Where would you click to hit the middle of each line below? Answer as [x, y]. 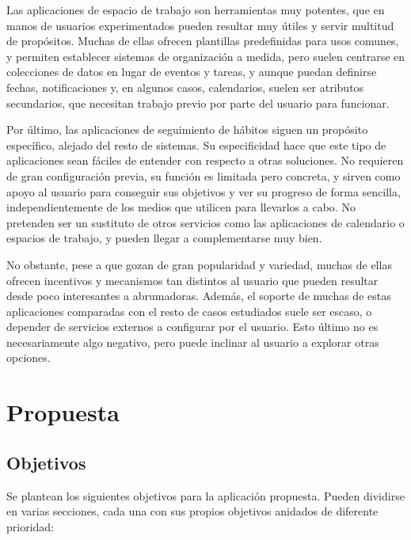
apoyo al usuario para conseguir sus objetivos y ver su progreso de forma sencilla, [204, 191]
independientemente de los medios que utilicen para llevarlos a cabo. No [181, 207]
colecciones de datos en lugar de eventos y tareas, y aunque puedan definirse [192, 72]
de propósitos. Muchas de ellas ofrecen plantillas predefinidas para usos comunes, [203, 41]
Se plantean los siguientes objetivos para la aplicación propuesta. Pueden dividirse [205, 495]
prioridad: [30, 526]
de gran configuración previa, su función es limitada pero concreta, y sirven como [204, 175]
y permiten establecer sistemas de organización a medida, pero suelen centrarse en [206, 56]
